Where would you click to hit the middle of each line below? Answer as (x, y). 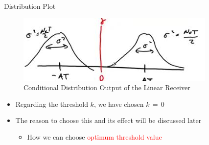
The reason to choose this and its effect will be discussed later (108, 120)
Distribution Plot (30, 6)
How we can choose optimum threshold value (94, 136)
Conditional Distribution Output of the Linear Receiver (107, 87)
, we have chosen (119, 104)
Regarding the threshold (52, 104)
